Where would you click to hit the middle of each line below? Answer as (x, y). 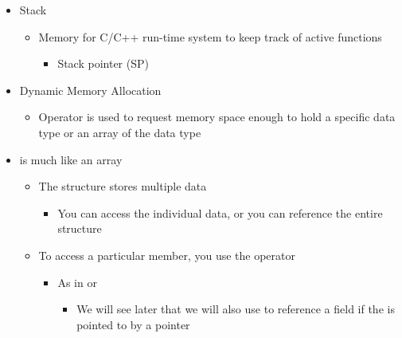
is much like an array (71, 159)
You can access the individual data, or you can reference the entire (220, 212)
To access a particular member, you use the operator (167, 255)
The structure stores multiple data (123, 186)
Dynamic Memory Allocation (90, 90)
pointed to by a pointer (133, 324)
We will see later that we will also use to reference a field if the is (236, 309)
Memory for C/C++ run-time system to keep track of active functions (210, 36)
